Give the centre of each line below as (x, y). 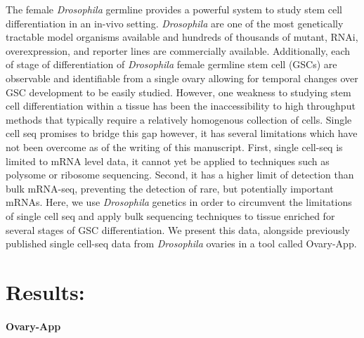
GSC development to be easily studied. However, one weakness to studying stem (178, 92)
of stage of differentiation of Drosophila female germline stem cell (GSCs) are (171, 64)
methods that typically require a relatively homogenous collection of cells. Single (179, 119)
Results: (45, 291)
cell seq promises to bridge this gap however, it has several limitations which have (182, 133)
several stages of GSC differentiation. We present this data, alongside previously (178, 229)
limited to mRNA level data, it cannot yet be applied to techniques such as (168, 161)
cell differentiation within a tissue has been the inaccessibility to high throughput (181, 106)
